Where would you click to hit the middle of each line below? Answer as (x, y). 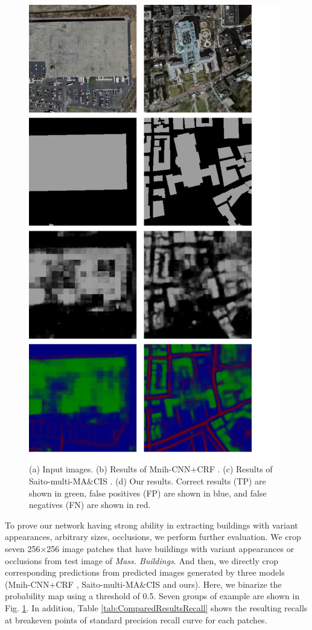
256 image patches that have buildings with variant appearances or (170, 548)
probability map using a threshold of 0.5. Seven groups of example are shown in (152, 596)
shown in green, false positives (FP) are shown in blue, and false (148, 493)
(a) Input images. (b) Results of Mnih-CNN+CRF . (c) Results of (151, 469)
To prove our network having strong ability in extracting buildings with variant (151, 525)
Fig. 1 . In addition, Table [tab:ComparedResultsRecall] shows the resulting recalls (156, 607)
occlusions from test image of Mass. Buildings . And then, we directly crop (142, 560)
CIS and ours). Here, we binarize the (214, 584)
